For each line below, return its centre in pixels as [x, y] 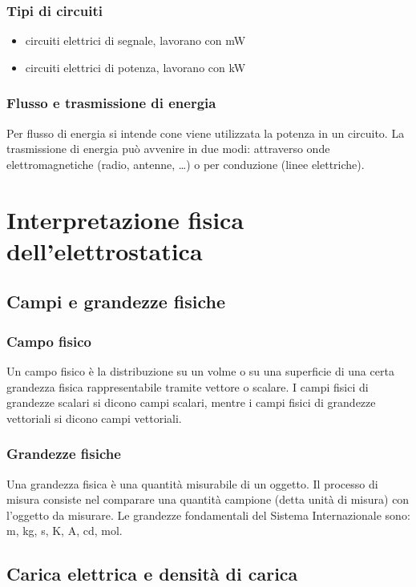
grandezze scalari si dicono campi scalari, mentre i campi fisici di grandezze [191, 402]
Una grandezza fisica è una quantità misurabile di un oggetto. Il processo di [192, 483]
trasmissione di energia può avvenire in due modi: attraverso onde [168, 149]
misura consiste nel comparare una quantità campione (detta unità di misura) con [208, 499]
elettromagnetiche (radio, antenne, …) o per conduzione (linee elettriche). [186, 164]
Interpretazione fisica [125, 219]
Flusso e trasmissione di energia [111, 103]
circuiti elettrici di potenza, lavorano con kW [135, 67]
